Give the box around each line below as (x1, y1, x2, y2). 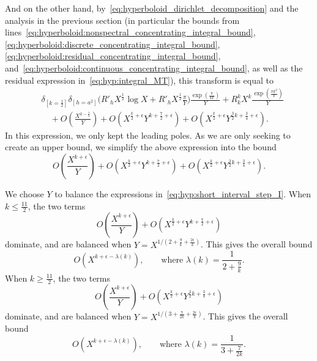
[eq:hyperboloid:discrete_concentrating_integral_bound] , (5, 37, 220, 50)
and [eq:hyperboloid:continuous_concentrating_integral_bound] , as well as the (5, 61, 303, 74)
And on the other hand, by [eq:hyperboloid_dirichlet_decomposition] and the (5, 2, 299, 14)
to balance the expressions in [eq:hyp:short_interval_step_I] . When (54, 187, 311, 200)
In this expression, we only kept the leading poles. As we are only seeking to (5, 128, 291, 141)
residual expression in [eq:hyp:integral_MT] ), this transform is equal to (5, 73, 274, 86)
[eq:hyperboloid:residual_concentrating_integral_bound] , (5, 49, 221, 62)
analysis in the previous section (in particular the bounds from (5, 13, 240, 26)
